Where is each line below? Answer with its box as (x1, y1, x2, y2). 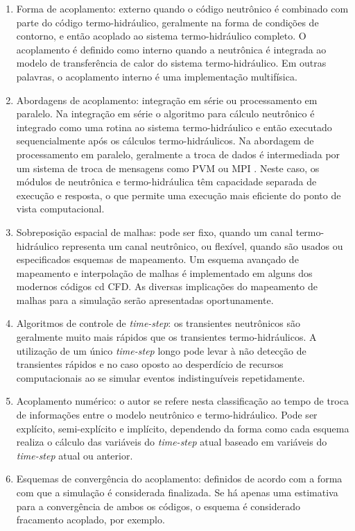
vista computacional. (16, 201, 105, 216)
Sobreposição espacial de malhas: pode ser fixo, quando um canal (16, 224, 293, 239)
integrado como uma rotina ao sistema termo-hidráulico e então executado (16, 119, 332, 134)
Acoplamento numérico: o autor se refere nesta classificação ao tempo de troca (16, 394, 349, 408)
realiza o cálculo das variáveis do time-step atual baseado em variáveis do (16, 435, 327, 449)
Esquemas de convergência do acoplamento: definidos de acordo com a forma (16, 471, 343, 486)
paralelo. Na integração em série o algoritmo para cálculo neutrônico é (16, 106, 315, 121)
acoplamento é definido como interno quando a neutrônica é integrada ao (16, 42, 327, 56)
